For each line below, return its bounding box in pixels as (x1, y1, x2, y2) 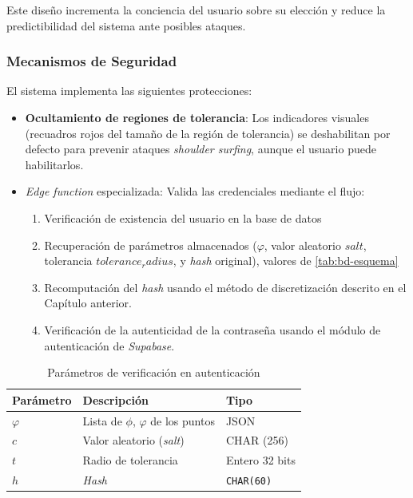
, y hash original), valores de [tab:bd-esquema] (173, 252, 399, 269)
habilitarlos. (25, 156, 84, 172)
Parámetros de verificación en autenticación (47, 364, 260, 381)
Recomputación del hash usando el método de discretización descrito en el (44, 279, 407, 295)
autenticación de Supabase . (44, 337, 175, 354)
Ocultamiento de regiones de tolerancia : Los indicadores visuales (25, 109, 369, 125)
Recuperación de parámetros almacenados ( (44, 236, 257, 253)
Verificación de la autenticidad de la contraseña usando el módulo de (44, 321, 381, 338)
